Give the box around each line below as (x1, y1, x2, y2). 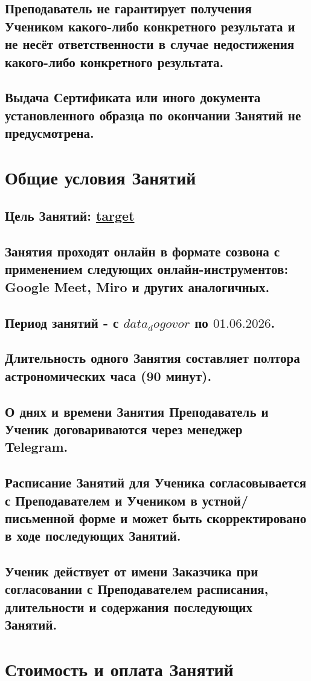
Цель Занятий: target (5, 206, 135, 225)
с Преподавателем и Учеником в (5, 490, 197, 509)
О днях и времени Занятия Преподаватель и (5, 402, 269, 420)
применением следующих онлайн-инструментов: (5, 259, 289, 278)
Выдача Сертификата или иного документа (5, 88, 261, 106)
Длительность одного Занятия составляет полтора (5, 348, 300, 367)
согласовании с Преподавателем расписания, (5, 579, 269, 598)
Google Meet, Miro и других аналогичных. (5, 277, 270, 296)
